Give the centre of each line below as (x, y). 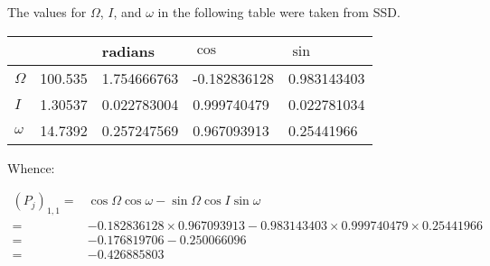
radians (128, 50)
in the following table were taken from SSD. (279, 12)
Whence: (31, 167)
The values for (47, 12)
